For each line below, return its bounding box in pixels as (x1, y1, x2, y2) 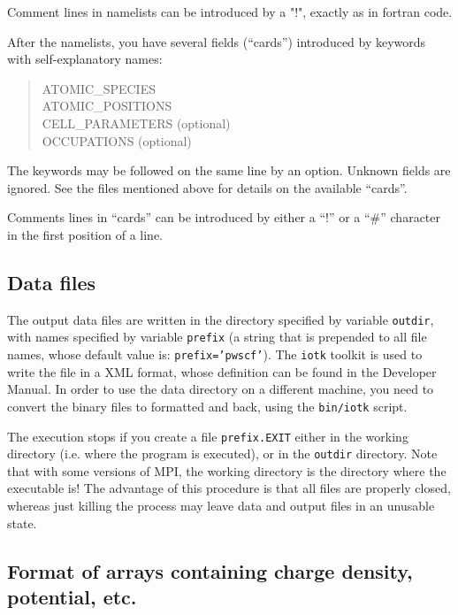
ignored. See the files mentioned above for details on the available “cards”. (7, 178, 408, 196)
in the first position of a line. (7, 225, 163, 243)
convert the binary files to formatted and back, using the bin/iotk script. (7, 396, 408, 415)
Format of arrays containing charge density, (7, 557, 413, 584)
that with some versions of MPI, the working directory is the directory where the (7, 461, 447, 480)
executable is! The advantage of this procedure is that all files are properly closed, (7, 479, 451, 497)
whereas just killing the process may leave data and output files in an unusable (7, 496, 435, 515)
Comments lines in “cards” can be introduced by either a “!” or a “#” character (7, 208, 441, 227)
